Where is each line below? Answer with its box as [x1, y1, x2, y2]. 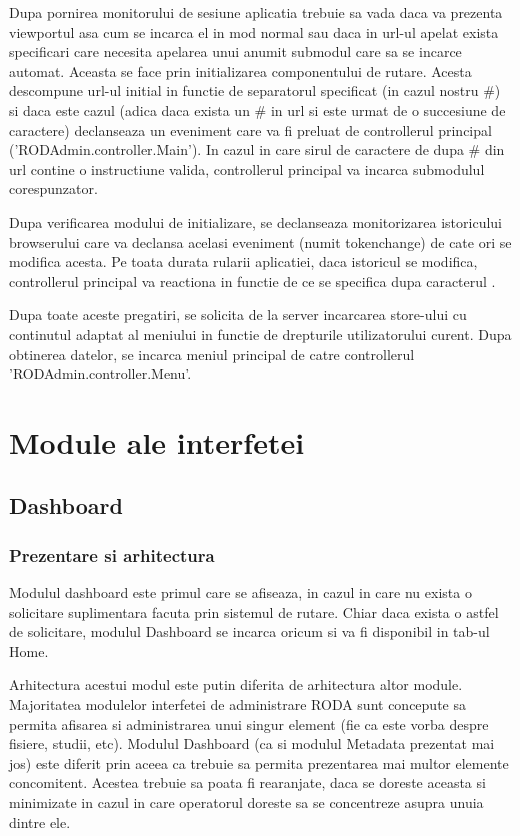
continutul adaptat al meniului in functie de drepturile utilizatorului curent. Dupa [9, 323, 512, 344]
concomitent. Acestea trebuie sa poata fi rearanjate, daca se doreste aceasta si [9, 772, 486, 793]
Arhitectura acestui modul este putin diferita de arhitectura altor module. [9, 674, 463, 695]
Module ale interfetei [9, 421, 305, 462]
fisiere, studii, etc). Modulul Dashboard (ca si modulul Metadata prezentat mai [9, 733, 495, 754]
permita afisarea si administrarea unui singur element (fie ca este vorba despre [9, 713, 489, 734]
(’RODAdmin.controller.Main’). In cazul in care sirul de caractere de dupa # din [9, 139, 505, 160]
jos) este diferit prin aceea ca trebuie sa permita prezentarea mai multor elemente [9, 752, 509, 773]
